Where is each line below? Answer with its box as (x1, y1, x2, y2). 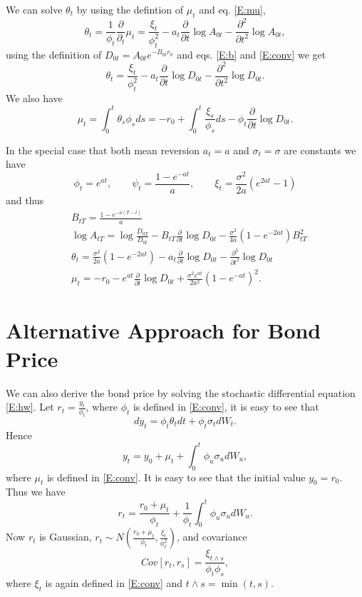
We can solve (6, 2, 63, 16)
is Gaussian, (39, 529, 92, 544)
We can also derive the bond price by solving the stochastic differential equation (6, 385, 356, 400)
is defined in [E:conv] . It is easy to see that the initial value (46, 469, 306, 484)
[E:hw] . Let (6, 399, 54, 414)
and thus (6, 193, 44, 208)
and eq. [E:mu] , (199, 2, 266, 16)
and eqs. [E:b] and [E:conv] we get (177, 46, 326, 61)
